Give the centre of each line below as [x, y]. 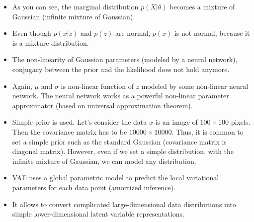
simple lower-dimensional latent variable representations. [98, 214]
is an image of [176, 122]
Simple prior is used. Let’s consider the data [80, 122]
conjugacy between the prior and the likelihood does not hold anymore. [121, 69]
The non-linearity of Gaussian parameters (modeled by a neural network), [125, 59]
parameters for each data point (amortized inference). [94, 187]
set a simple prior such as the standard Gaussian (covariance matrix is [119, 141]
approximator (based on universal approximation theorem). [102, 105]
